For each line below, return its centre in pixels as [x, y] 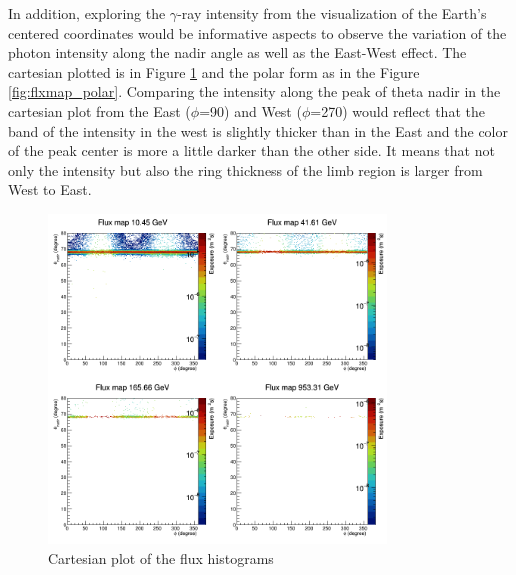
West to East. [50, 189]
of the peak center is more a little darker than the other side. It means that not [251, 150]
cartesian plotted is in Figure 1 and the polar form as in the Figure [214, 71]
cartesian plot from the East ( [99, 110]
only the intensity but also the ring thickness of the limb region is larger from [245, 169]
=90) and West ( [250, 110]
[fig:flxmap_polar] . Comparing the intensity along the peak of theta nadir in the [254, 91]
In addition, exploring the [87, 13]
